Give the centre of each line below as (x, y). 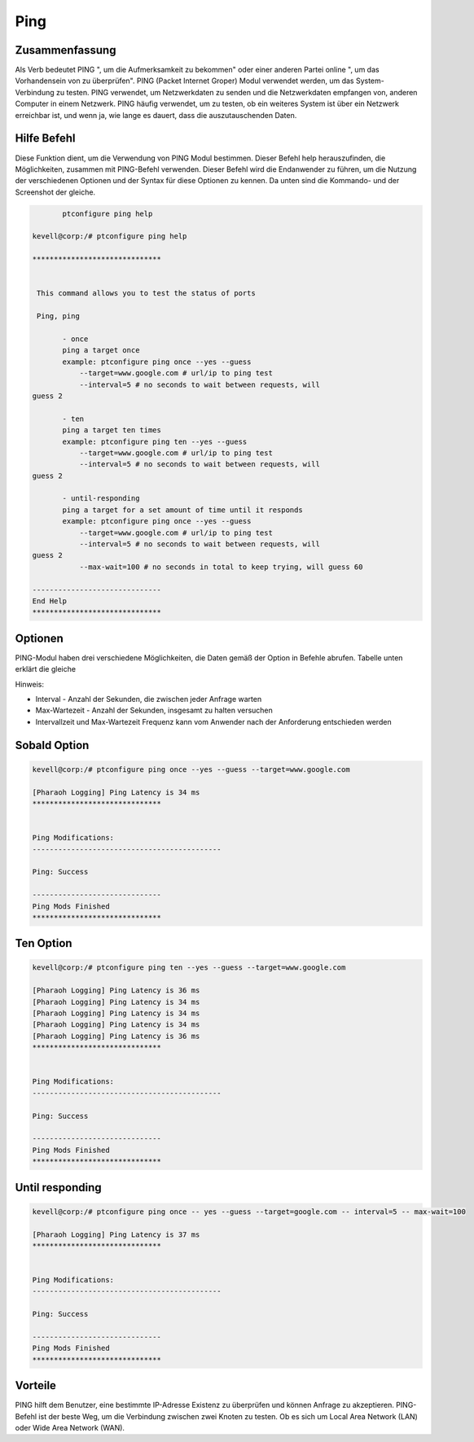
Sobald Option (52, 745)
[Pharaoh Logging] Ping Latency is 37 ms (116, 1234)
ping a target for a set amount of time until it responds (182, 510)
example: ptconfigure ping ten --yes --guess (155, 441)
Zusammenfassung (66, 50)
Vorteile (36, 1385)
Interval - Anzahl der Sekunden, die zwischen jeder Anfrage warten (149, 699)
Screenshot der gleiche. (55, 192)
